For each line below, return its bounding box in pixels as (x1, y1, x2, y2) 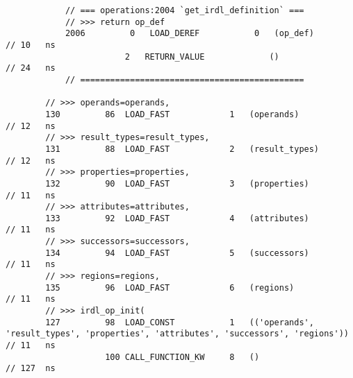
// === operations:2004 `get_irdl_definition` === (65, 6, 304, 15)
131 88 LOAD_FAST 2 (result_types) (45, 144, 320, 154)
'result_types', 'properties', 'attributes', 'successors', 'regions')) (6, 329, 349, 339)
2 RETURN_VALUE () (124, 51, 279, 62)
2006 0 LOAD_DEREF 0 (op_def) (65, 28, 314, 39)
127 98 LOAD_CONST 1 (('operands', (45, 317, 314, 327)
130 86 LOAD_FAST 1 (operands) (45, 109, 299, 119)
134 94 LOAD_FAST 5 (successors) (45, 248, 309, 258)
